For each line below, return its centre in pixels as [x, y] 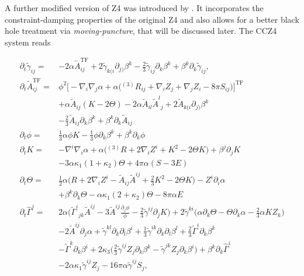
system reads [28, 42]
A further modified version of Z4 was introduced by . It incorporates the [134, 8]
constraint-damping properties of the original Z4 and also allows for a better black [152, 19]
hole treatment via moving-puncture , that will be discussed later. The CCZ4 [141, 31]
